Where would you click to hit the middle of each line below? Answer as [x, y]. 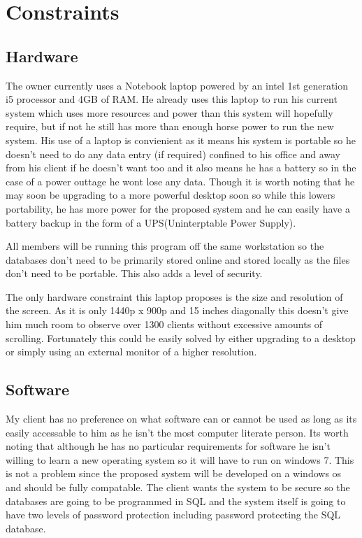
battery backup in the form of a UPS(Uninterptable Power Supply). [151, 222]
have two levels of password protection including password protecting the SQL [173, 515]
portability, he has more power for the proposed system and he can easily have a [178, 208]
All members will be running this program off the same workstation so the [165, 246]
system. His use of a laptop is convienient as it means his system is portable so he [181, 140]
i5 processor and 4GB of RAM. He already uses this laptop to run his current [172, 99]
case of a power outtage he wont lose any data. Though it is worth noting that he [180, 181]
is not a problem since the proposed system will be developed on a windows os [174, 473]
